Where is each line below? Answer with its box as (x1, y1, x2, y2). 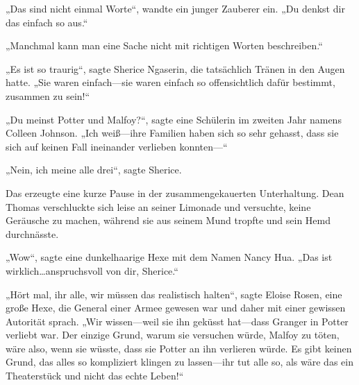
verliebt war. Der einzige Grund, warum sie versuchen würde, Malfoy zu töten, (6, 327, 340, 342)
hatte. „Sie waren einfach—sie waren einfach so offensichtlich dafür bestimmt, (6, 75, 335, 89)
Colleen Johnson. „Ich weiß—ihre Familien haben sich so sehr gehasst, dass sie (6, 126, 339, 140)
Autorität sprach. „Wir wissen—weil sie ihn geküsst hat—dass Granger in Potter (6, 314, 349, 328)
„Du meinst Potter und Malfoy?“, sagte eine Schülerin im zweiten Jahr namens (6, 112, 342, 126)
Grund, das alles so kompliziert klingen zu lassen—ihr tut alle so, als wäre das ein (6, 354, 353, 369)
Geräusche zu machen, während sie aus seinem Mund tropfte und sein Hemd (6, 213, 331, 228)
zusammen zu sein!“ (6, 88, 90, 103)
